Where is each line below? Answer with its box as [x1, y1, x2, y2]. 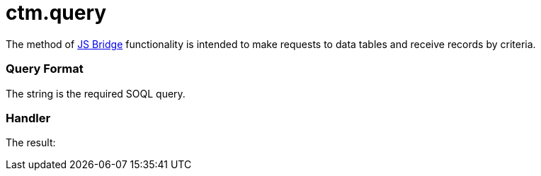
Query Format [6, 61, 84, 76]
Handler [6, 110, 51, 125]
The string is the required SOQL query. [6, 87, 186, 100]
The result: [6, 136, 56, 149]
